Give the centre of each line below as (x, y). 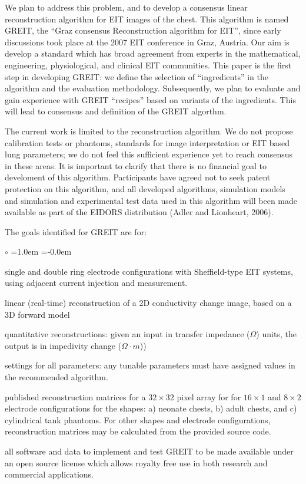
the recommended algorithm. (56, 377)
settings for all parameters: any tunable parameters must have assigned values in (150, 365)
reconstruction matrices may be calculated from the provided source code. (138, 431)
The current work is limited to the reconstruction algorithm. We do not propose (149, 131)
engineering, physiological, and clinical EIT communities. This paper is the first (148, 65)
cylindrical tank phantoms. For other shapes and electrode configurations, (138, 419)
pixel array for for (209, 396)
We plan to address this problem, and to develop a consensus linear (126, 7)
